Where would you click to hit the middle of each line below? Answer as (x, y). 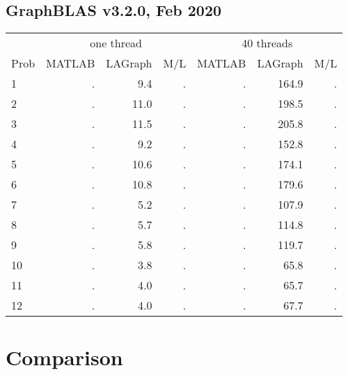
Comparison (64, 357)
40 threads (267, 43)
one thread (116, 43)
